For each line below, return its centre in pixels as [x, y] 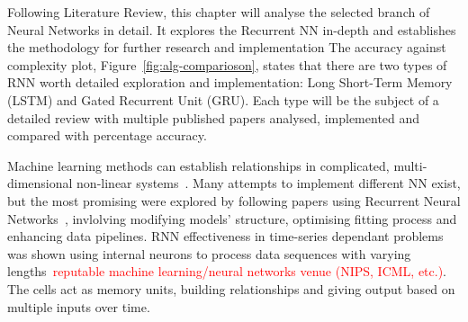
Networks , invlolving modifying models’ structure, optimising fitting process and [232, 218]
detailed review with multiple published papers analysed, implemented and [214, 117]
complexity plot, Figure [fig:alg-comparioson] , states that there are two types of [227, 64]
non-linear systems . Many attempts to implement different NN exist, [269, 183]
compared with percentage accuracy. [107, 135]
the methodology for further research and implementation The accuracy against [227, 47]
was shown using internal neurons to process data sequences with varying [209, 253]
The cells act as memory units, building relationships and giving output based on [231, 288]
